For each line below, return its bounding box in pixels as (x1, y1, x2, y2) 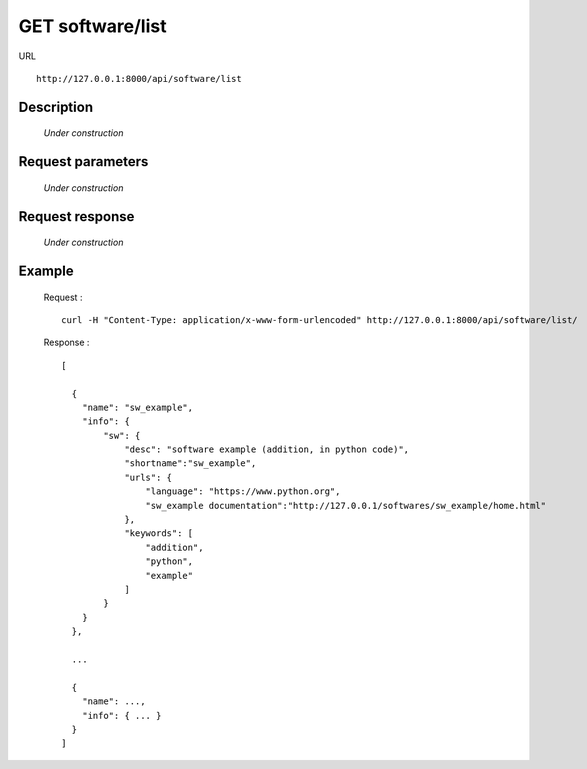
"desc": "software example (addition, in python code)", (124, 444, 410, 455)
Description (18, 98, 94, 115)
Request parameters (18, 153, 149, 170)
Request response (18, 208, 135, 225)
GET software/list (18, 15, 167, 37)
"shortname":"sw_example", (124, 458, 257, 469)
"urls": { (124, 471, 173, 483)
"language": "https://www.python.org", (145, 486, 341, 497)
